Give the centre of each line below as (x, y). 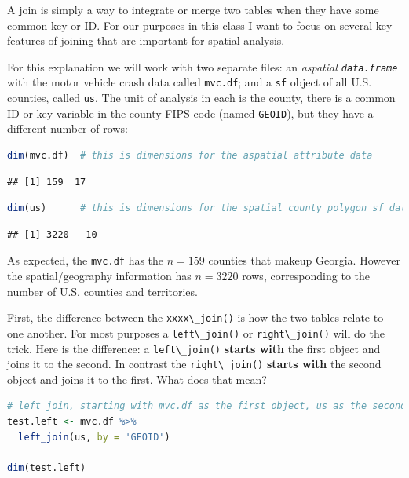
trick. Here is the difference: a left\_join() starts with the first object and (194, 348)
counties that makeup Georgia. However (304, 260)
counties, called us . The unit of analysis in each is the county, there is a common (201, 98)
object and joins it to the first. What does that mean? (137, 379)
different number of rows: (68, 128)
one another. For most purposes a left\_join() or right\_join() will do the (196, 332)
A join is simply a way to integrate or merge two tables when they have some (193, 9)
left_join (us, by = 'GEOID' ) (94, 437)
